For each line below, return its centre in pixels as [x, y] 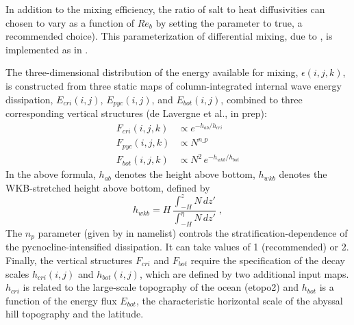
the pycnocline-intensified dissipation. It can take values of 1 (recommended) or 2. [177, 247]
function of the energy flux [61, 300]
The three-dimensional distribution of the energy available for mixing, [152, 72]
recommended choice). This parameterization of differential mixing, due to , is [169, 36]
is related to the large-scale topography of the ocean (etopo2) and [161, 287]
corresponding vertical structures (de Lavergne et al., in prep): [136, 113]
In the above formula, [51, 174]
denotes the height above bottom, [185, 174]
